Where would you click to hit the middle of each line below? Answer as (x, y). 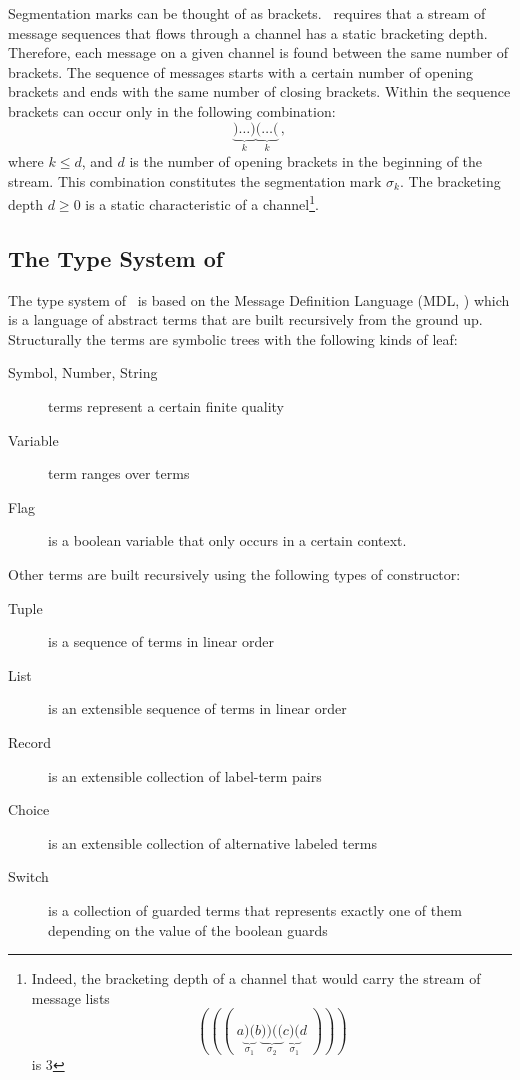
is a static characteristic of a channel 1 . (202, 202)
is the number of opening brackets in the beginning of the (306, 161)
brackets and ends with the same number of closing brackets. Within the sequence (259, 91)
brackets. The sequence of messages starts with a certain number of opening (240, 71)
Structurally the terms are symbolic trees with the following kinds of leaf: (233, 338)
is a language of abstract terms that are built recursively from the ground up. (245, 319)
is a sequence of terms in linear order (161, 641)
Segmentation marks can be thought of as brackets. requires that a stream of (247, 13)
